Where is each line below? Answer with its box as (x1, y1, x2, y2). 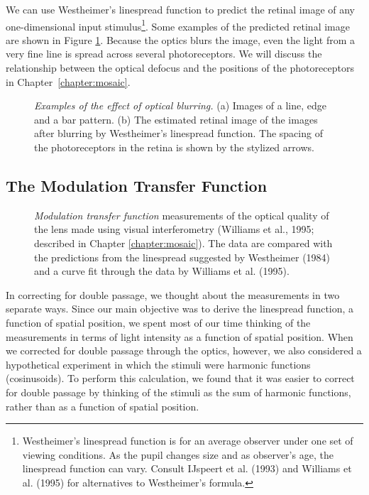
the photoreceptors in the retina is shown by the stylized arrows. (34, 140, 314, 154)
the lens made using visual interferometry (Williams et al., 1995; (34, 222, 314, 236)
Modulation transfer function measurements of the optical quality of (34, 207, 329, 222)
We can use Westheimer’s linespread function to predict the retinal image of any (6, 2, 356, 16)
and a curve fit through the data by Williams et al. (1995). (34, 263, 290, 278)
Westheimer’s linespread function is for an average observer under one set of (22, 433, 353, 448)
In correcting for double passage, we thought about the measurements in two (6, 287, 340, 302)
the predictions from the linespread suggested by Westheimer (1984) (34, 249, 331, 264)
